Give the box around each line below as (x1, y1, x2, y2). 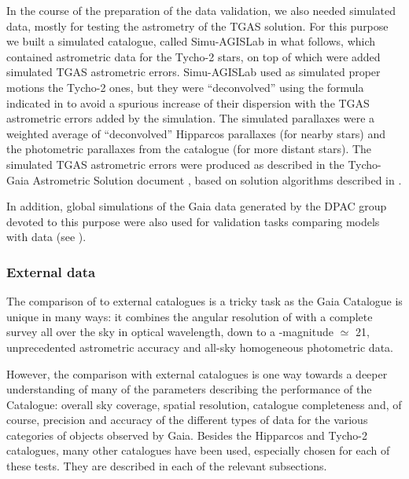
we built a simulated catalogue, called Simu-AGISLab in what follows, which (6, 33, 376, 49)
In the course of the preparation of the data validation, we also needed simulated (6, 2, 396, 18)
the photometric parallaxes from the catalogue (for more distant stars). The (6, 141, 372, 157)
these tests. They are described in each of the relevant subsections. (6, 458, 327, 474)
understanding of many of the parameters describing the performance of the (6, 381, 372, 397)
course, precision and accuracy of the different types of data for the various (6, 411, 368, 428)
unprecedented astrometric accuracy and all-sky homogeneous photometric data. (6, 338, 393, 355)
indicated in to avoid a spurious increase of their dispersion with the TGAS (6, 94, 370, 111)
